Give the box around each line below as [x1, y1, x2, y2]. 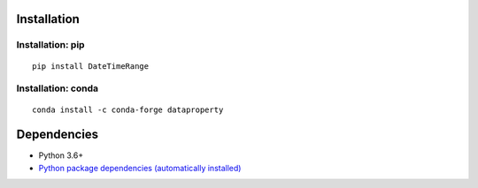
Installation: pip [16, 39, 85, 51]
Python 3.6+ [38, 150, 84, 161]
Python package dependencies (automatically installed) [38, 162, 242, 173]
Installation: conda [16, 82, 99, 94]
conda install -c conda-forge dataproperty [32, 104, 224, 115]
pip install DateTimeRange [32, 61, 150, 71]
